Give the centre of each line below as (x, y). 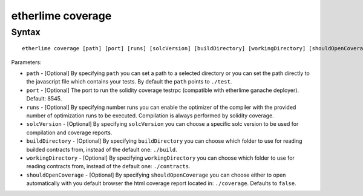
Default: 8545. (44, 99)
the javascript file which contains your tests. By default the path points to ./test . (129, 82)
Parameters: (26, 62)
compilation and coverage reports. (69, 132)
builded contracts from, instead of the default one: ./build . (102, 149)
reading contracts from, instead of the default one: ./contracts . (108, 166)
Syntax (26, 32)
